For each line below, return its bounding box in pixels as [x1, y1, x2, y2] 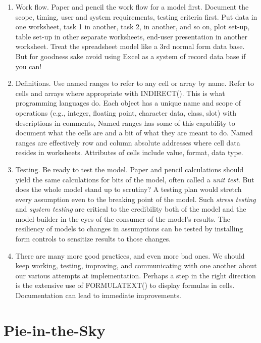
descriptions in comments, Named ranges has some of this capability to [15, 117, 235, 128]
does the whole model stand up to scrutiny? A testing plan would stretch [15, 184, 242, 194]
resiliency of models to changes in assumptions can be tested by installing [15, 223, 243, 234]
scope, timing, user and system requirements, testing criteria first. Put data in [15, 11, 257, 22]
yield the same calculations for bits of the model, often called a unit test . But [15, 174, 254, 184]
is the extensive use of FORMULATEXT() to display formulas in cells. [15, 280, 235, 290]
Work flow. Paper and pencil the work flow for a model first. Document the [15, 2, 249, 12]
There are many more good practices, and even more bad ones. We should [15, 250, 245, 261]
